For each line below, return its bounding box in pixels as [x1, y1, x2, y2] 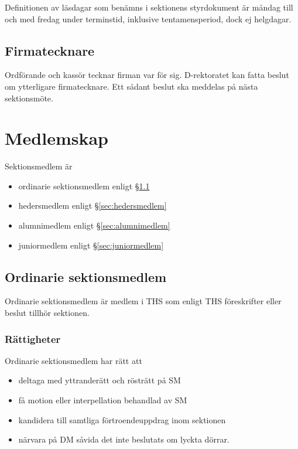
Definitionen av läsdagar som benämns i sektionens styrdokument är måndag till [5, 1, 293, 13]
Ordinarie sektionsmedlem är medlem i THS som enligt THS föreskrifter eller [5, 295, 282, 307]
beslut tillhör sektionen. [5, 307, 90, 319]
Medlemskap [5, 126, 108, 150]
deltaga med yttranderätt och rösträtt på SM [18, 374, 181, 386]
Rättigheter [5, 331, 61, 346]
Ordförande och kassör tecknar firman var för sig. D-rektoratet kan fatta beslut [5, 69, 289, 81]
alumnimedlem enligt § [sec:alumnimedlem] [18, 219, 170, 232]
